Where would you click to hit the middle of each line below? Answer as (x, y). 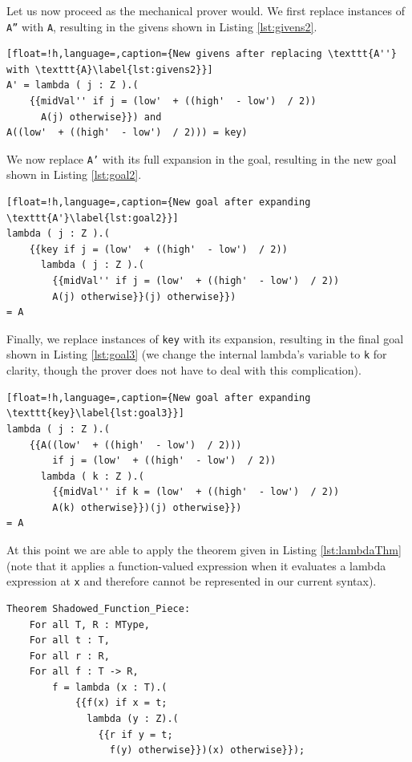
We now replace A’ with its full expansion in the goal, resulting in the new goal (202, 158)
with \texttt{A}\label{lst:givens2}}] (110, 69)
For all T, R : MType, (89, 624)
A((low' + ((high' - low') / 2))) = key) (127, 133)
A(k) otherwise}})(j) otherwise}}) (147, 507)
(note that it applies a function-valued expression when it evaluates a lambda (196, 565)
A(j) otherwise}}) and (101, 117)
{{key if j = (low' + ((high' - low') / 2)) (158, 249)
